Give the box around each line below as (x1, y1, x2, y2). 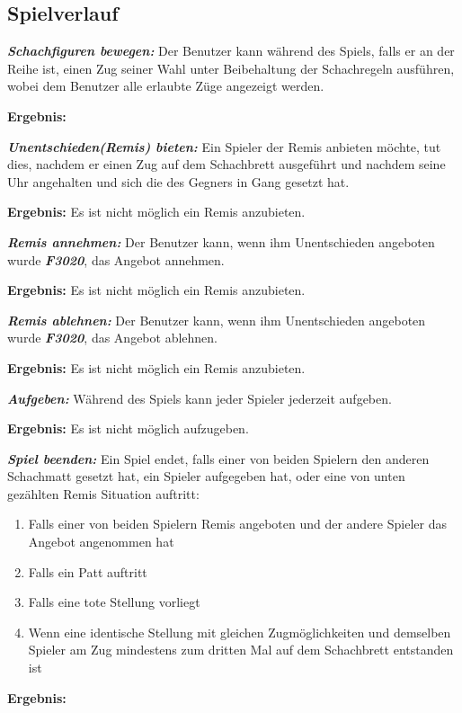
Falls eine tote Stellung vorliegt (28, 593, 200, 611)
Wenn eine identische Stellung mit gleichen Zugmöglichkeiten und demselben (28, 622, 451, 641)
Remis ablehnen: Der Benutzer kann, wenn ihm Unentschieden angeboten (7, 310, 426, 329)
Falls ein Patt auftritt (28, 562, 147, 581)
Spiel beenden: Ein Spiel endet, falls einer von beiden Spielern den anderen (7, 449, 430, 468)
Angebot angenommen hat (28, 532, 174, 551)
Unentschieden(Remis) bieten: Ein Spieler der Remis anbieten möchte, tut (7, 137, 441, 156)
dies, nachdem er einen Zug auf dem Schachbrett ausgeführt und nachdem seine (7, 155, 446, 174)
